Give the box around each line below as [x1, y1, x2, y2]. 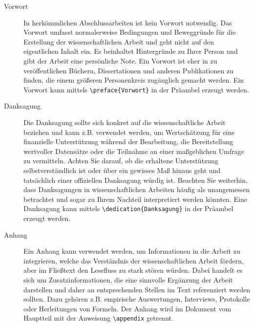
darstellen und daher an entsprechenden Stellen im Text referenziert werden [23, 284, 250, 294]
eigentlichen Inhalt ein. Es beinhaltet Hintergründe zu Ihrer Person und [23, 46, 238, 56]
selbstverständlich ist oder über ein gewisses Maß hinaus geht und [23, 165, 221, 175]
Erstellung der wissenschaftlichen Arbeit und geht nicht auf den [23, 36, 214, 46]
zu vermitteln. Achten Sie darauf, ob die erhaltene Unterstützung [23, 155, 218, 166]
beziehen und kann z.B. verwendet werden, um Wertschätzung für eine [23, 127, 235, 137]
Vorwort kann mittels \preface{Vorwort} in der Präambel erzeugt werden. [23, 84, 249, 94]
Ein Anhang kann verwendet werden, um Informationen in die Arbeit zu [23, 246, 240, 256]
